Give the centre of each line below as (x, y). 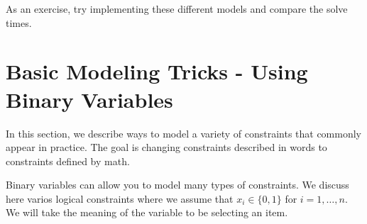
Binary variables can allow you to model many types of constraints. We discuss (177, 185)
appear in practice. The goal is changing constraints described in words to (166, 147)
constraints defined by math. (68, 161)
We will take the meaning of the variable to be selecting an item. (147, 212)
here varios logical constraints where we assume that (120, 198)
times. (19, 22)
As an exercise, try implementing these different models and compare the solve (177, 9)
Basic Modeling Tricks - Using (157, 71)
